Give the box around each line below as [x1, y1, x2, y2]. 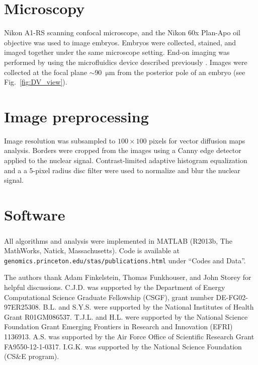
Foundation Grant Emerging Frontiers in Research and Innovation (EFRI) [4, 321, 233, 332]
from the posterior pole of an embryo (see [117, 66, 245, 77]
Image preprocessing [4, 106, 149, 126]
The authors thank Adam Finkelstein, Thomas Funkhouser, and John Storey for [4, 272, 251, 282]
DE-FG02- [216, 291, 248, 302]
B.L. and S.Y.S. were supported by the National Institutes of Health [43, 302, 254, 312]
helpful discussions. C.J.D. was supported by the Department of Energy [4, 282, 225, 292]
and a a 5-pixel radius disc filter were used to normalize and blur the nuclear [4, 165, 240, 175]
